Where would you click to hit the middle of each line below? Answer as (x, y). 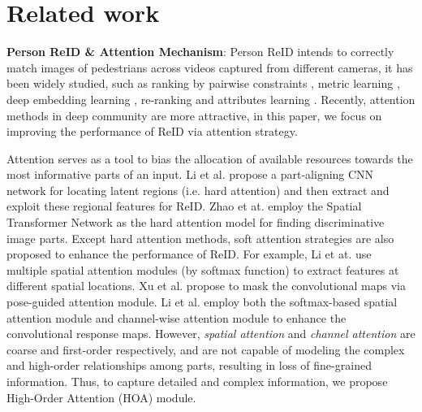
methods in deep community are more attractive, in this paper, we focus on (194, 115)
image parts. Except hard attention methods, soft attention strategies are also (200, 238)
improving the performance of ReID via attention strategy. (152, 131)
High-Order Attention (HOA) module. (101, 397)
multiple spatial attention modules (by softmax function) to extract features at (203, 269)
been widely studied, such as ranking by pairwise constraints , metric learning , (203, 83)
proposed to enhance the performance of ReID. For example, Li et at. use (189, 254)
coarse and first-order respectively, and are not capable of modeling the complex (206, 349)
